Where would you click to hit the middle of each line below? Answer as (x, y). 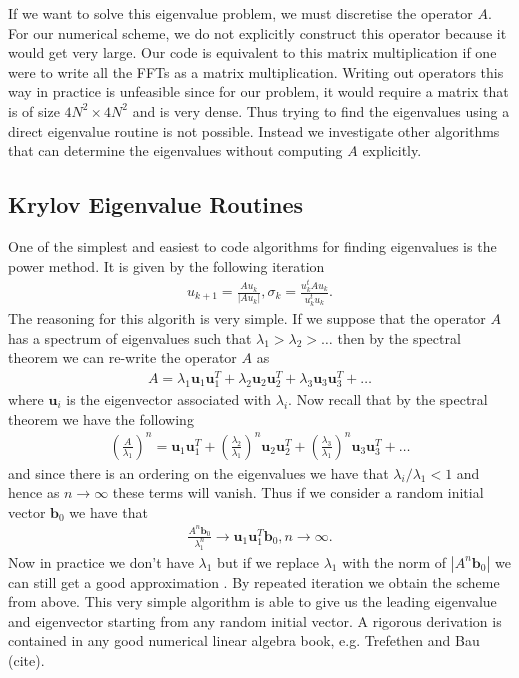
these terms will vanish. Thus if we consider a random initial (298, 492)
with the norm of (394, 561)
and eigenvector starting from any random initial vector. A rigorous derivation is (255, 620)
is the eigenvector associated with (169, 398)
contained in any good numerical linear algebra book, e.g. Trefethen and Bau (244, 640)
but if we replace (268, 561)
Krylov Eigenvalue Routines (156, 204)
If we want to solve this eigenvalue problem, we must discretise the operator (240, 13)
